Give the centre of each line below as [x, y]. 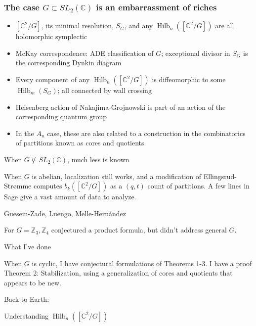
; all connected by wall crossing [105, 90]
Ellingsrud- [220, 176]
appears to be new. [33, 282]
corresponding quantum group [61, 116]
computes [48, 186]
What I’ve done [27, 246]
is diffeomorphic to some [189, 79]
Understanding [26, 315]
